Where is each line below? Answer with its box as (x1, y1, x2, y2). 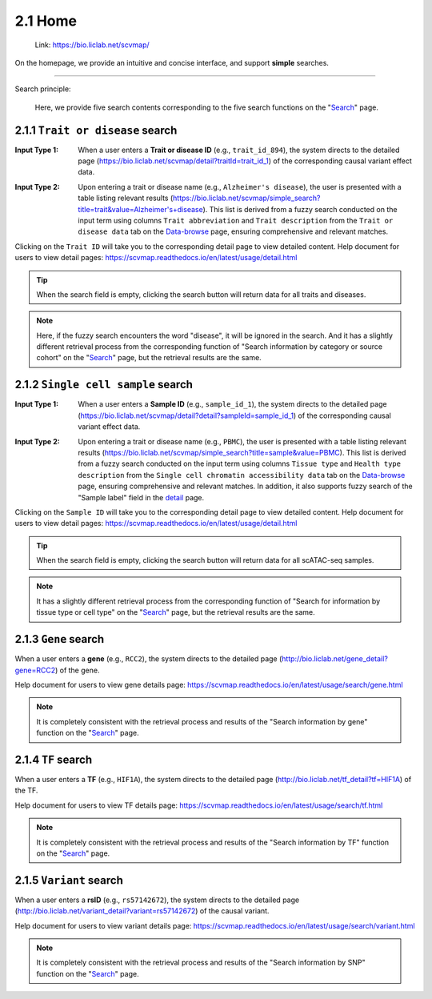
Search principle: (14, 84, 71, 94)
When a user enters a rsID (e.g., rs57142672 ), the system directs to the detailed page (14, 895, 300, 905)
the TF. (14, 785, 38, 796)
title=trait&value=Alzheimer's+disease (78, 204, 203, 214)
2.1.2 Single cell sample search (14, 378, 194, 391)
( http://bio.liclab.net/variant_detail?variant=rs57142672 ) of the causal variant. (14, 906, 270, 916)
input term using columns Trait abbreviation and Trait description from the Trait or (78, 215, 394, 225)
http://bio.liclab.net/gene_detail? (281, 654, 388, 664)
